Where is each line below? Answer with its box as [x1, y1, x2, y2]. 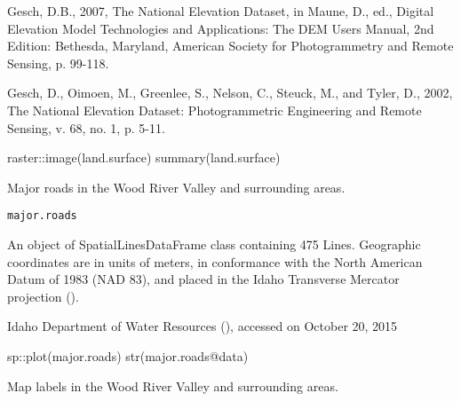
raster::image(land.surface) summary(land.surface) [7, 148, 281, 167]
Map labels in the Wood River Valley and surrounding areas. [7, 376, 338, 395]
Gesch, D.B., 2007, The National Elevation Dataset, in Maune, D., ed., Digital [7, 2, 434, 20]
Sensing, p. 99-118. [7, 53, 109, 72]
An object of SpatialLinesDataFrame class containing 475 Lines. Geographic [7, 235, 421, 253]
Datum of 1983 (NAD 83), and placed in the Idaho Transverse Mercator [7, 270, 400, 288]
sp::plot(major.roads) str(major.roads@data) [7, 346, 249, 365]
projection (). [7, 287, 79, 305]
